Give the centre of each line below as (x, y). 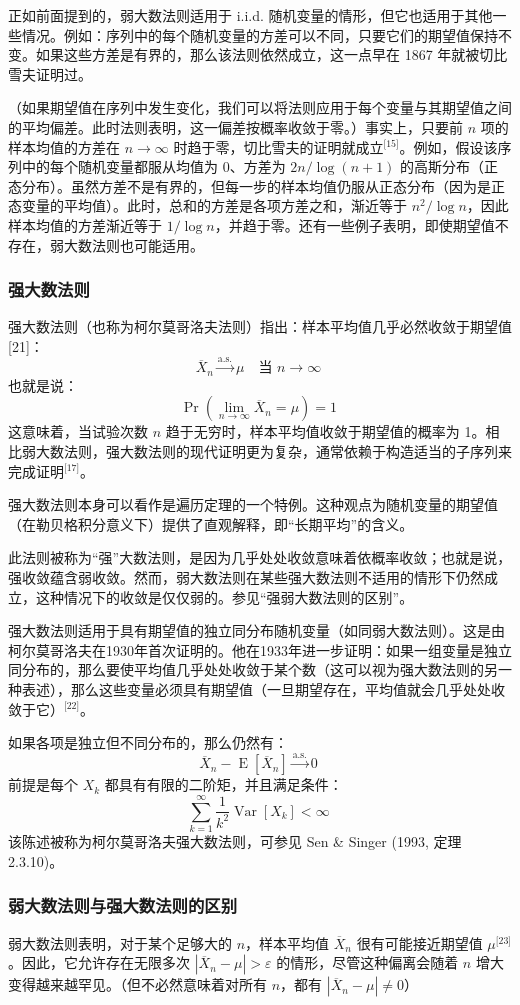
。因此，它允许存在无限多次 (99, 962)
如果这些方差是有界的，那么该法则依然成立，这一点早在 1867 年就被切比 (271, 54)
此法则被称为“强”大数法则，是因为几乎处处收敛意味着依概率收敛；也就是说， (260, 557)
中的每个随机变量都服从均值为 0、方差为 (153, 166)
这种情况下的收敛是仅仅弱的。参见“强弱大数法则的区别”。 (224, 596)
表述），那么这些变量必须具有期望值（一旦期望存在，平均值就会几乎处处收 (263, 688)
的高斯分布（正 (449, 166)
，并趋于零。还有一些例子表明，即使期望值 (354, 224)
